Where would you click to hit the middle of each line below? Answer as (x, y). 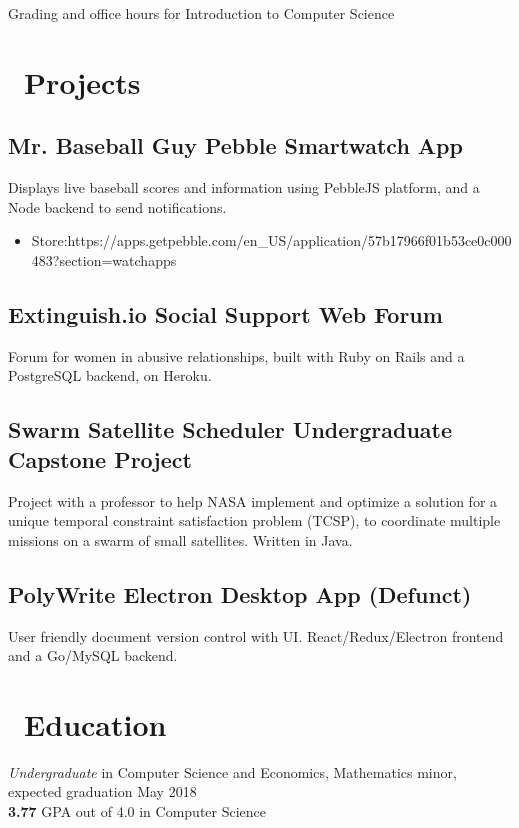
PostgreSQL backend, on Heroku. (110, 375)
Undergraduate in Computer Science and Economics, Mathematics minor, (232, 771)
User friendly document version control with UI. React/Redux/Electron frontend (256, 635)
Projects (82, 81)
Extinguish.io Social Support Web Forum (225, 313)
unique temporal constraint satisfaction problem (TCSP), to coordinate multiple (254, 520)
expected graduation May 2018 (102, 791)
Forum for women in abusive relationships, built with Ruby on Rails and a (236, 355)
